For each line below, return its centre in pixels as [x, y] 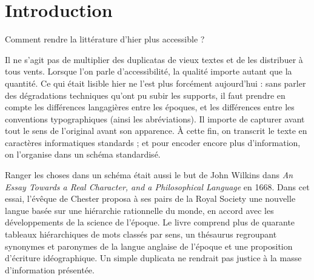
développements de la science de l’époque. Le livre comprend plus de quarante [150, 222]
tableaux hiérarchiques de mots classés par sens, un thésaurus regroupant [141, 234]
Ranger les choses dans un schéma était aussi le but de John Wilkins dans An [149, 175]
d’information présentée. [50, 269]
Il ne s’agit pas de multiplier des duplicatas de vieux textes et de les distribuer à [154, 59]
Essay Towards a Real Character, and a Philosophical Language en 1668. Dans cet [157, 186]
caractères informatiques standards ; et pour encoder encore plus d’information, [153, 142]
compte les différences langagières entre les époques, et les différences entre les [150, 107]
